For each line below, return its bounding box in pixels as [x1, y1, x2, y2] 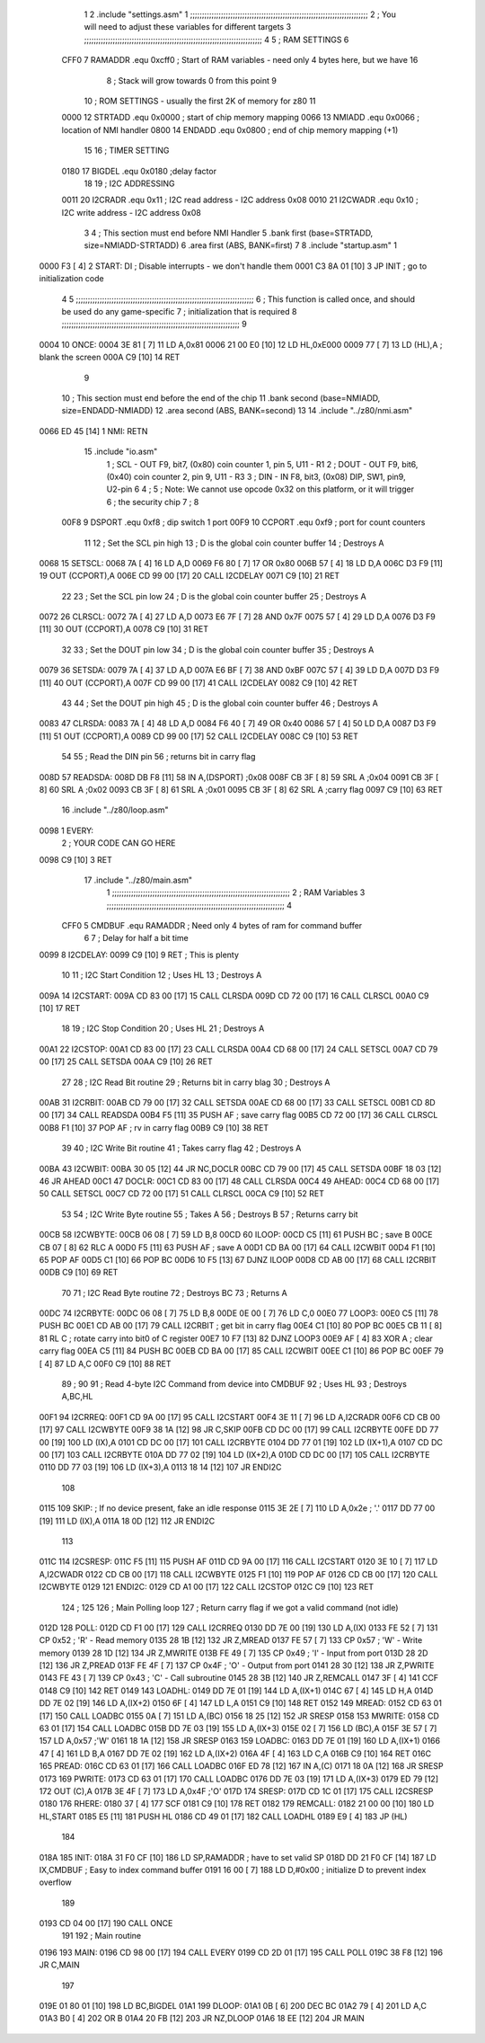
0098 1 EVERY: [39, 825, 94, 836]
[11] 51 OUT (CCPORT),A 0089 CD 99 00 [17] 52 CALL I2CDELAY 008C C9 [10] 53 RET [39, 731, 358, 742]
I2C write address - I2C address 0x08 [61, 207, 201, 218]
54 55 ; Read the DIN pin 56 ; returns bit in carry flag [61, 751, 256, 762]
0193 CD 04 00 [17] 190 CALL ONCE [39, 1918, 173, 1929]
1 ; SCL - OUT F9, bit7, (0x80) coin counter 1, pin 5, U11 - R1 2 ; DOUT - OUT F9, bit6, [106, 458, 419, 469]
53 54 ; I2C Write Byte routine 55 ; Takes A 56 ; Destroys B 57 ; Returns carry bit [61, 1209, 358, 1220]
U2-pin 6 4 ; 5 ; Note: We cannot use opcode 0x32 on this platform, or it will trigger [106, 484, 415, 494]
